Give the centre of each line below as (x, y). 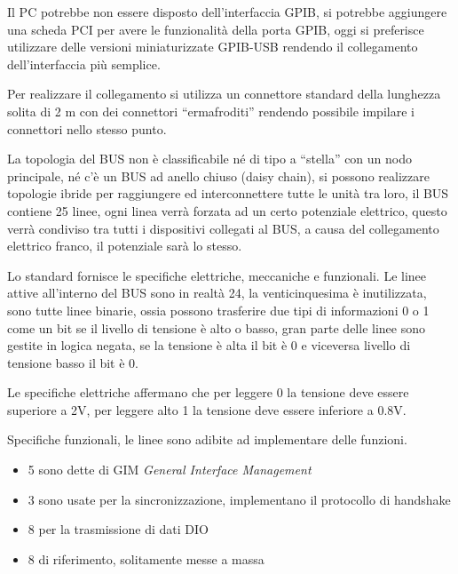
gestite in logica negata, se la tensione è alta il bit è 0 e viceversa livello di (209, 345)
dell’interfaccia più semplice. (84, 64)
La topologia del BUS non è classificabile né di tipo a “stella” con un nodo (210, 159)
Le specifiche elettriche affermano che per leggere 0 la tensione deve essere (208, 392)
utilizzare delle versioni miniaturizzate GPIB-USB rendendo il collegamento (213, 47)
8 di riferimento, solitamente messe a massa (146, 558)
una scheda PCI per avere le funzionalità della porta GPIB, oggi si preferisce (216, 29)
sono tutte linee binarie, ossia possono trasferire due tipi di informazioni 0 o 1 (218, 310)
